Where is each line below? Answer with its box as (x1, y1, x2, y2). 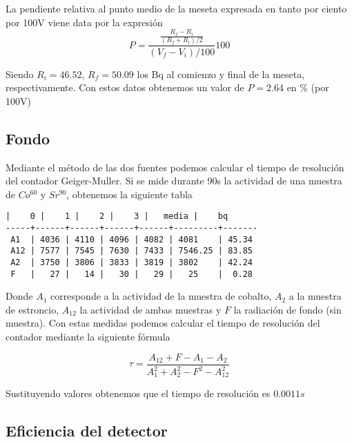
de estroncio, (6, 302, 59, 316)
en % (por (286, 80, 329, 95)
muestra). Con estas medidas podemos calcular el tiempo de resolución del (6, 316, 320, 330)
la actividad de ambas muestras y (79, 302, 222, 316)
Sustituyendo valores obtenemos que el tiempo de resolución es (6, 386, 271, 401)
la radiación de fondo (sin (233, 302, 342, 316)
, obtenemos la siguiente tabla (66, 186, 193, 201)
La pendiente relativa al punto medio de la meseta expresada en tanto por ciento (6, 1, 347, 15)
